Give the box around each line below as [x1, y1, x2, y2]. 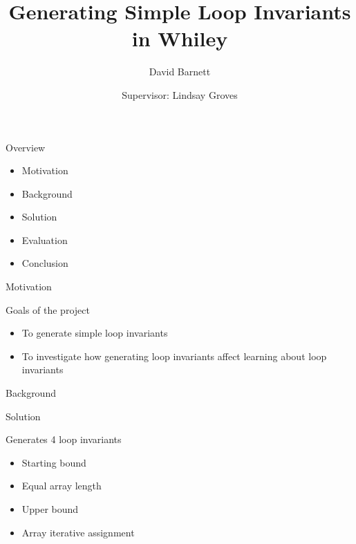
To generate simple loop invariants [21, 326, 168, 340]
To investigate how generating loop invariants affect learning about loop [21, 348, 327, 363]
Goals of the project [6, 302, 90, 317]
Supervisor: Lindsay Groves [122, 87, 238, 102]
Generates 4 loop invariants [6, 432, 122, 447]
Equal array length [21, 478, 102, 493]
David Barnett [149, 64, 211, 79]
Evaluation [21, 232, 68, 247]
